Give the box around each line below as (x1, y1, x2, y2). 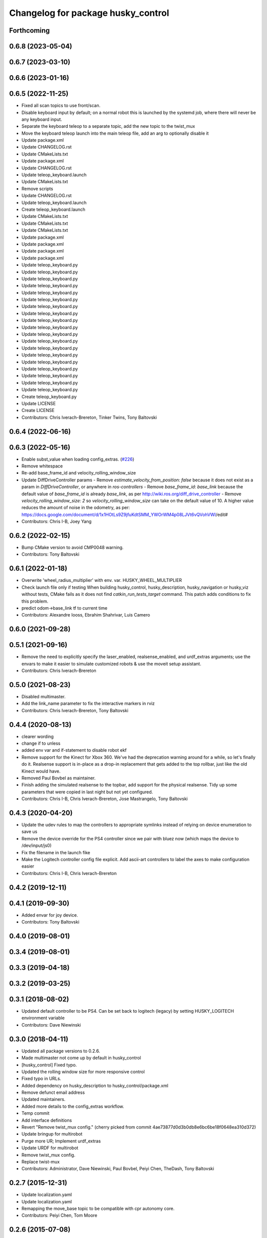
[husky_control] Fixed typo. (21, 1062, 77, 1068)
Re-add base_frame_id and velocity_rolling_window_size (21, 470, 136, 476)
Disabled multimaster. (21, 693, 66, 699)
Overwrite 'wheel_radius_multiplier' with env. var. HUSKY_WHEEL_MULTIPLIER (21, 577, 182, 583)
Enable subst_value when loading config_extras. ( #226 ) (21, 456, 134, 462)
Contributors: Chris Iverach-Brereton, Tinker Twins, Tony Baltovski (21, 414, 157, 420)
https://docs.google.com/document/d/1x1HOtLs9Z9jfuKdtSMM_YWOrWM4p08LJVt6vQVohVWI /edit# (21, 512, 228, 517)
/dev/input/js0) (21, 842, 52, 849)
